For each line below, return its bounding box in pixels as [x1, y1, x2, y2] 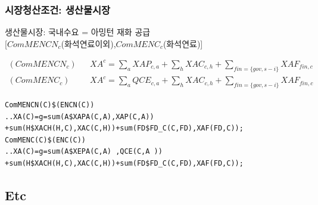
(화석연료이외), [61, 37, 116, 49]
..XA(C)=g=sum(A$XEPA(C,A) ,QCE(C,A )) [5, 147, 163, 156]
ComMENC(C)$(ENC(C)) [5, 135, 86, 144]
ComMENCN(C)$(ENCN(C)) [5, 101, 95, 110]
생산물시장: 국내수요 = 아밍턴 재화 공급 [5, 26, 151, 38]
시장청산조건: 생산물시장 [5, 2, 111, 17]
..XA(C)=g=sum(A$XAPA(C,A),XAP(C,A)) [5, 112, 154, 121]
